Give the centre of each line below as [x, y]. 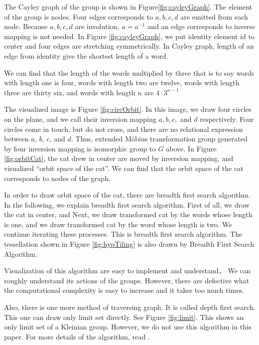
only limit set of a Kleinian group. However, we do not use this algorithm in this [128, 327]
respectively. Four [227, 119]
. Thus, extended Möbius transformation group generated [159, 139]
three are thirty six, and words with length [70, 92]
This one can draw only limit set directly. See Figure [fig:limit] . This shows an [124, 317]
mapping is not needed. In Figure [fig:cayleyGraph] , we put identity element [121, 36]
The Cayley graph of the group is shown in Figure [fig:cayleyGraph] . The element [128, 7]
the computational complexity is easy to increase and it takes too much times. [124, 290]
